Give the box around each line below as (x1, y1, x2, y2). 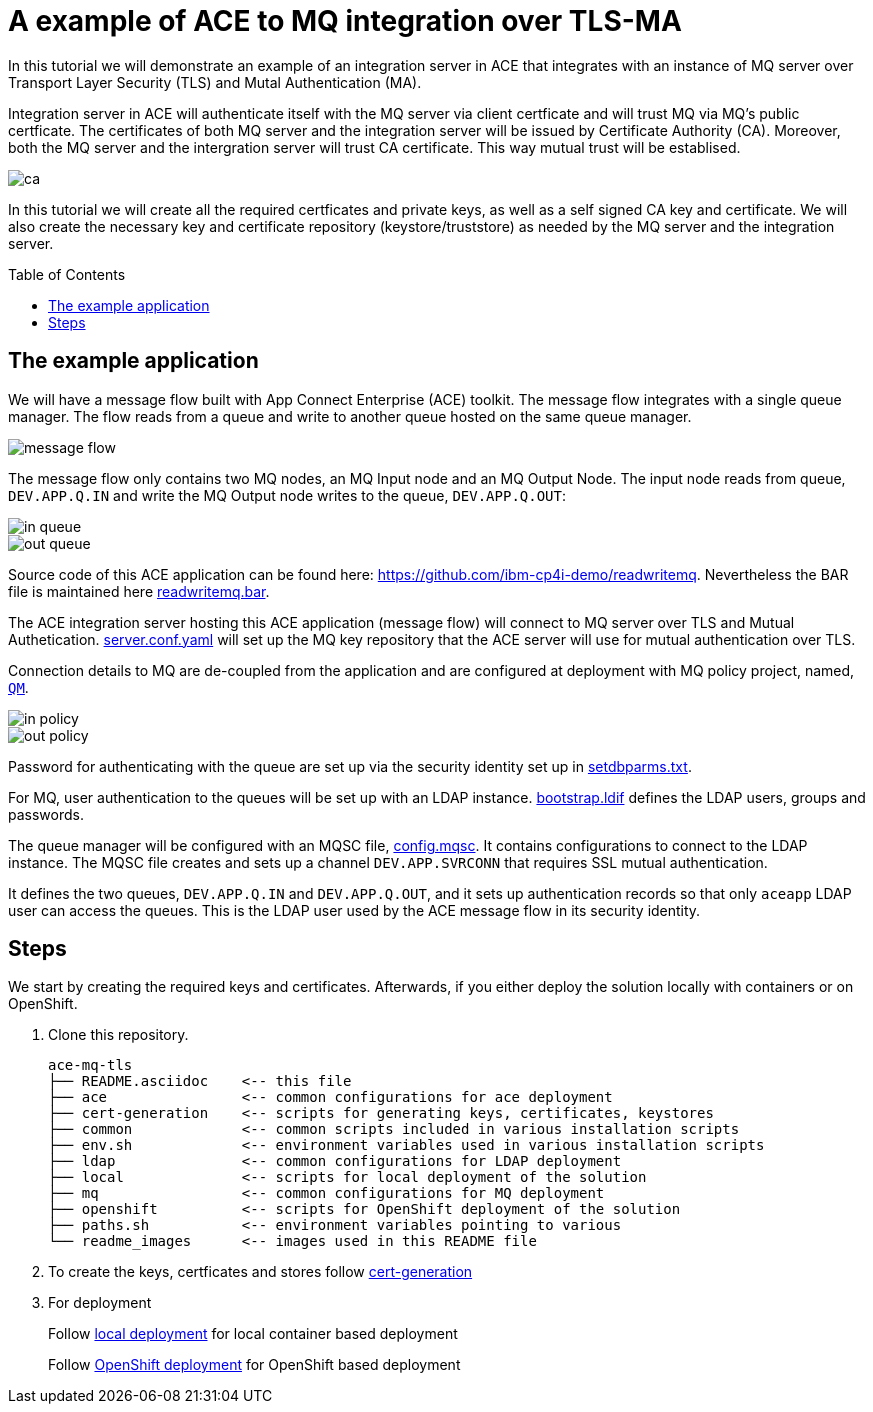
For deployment (48, 1294, 152, 1312)
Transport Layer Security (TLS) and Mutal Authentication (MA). (8, 73, 422, 91)
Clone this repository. (48, 1026, 189, 1044)
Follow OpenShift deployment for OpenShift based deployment (48, 1356, 461, 1374)
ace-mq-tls (48, 1057, 133, 1074)
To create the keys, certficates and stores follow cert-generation (48, 1263, 473, 1281)
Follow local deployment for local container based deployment (48, 1325, 458, 1343)
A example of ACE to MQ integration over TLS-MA (8, 4, 682, 38)
